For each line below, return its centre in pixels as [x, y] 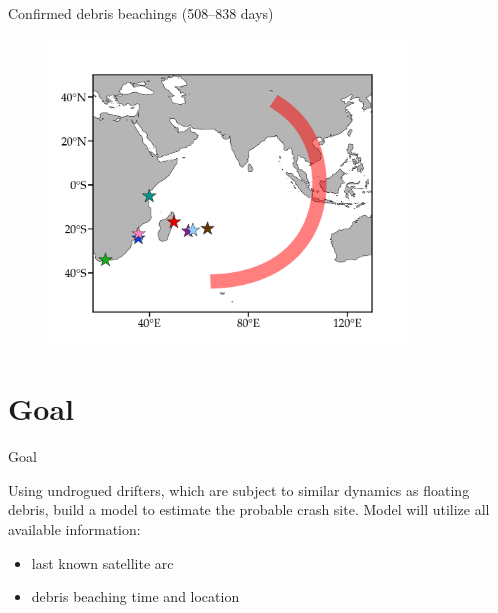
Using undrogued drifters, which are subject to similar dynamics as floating [239, 489]
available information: [74, 529]
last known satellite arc [102, 562]
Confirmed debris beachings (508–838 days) [141, 13]
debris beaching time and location [135, 596]
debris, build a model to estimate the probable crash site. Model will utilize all [249, 509]
